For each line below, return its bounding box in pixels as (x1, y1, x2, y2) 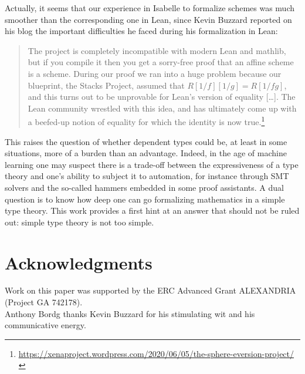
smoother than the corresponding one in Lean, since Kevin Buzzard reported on (5, 13, 292, 25)
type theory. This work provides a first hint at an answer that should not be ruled (5, 204, 300, 217)
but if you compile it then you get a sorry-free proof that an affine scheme (28, 56, 294, 68)
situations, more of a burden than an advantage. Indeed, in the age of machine (5, 147, 287, 159)
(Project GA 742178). (5, 296, 83, 308)
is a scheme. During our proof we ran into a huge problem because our (28, 67, 282, 79)
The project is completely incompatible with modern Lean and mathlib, (28, 44, 286, 56)
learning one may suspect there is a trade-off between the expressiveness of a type (5, 158, 299, 170)
